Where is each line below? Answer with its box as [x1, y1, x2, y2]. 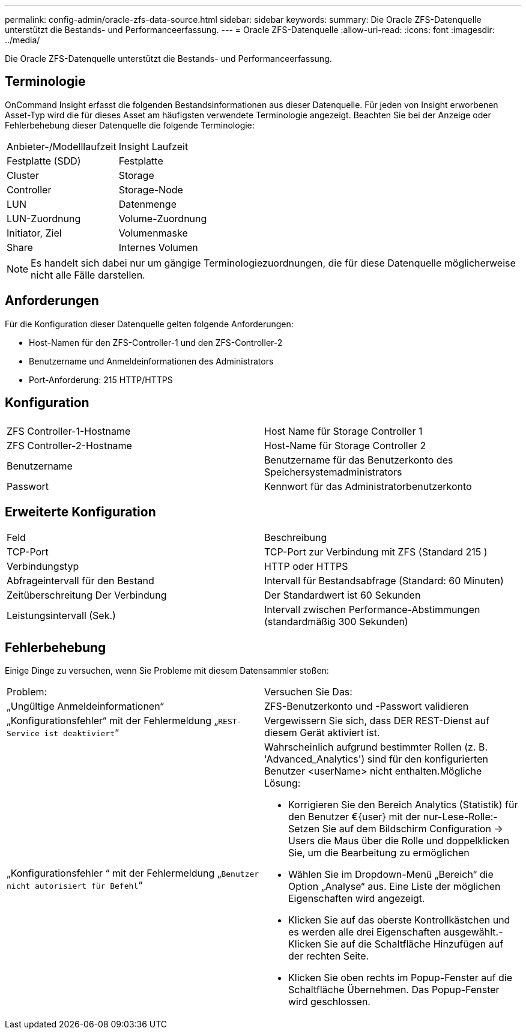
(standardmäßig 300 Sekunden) [264, 615, 408, 628]
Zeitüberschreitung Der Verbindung [7, 589, 167, 602]
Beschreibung [264, 531, 327, 544]
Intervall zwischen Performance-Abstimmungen [264, 603, 480, 616]
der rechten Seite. [288, 950, 369, 963]
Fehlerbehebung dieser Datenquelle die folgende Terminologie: [5, 119, 255, 130]
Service [7, 729, 40, 739]
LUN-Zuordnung [7, 212, 81, 225]
